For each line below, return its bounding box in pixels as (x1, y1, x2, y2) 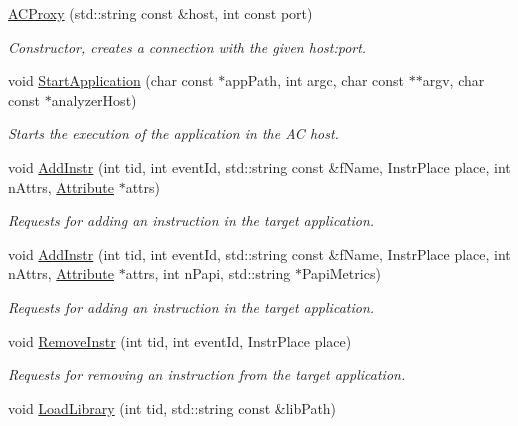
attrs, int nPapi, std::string (125, 263, 291, 284)
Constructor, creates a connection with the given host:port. (8, 36, 367, 57)
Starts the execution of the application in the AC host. (8, 123, 339, 144)
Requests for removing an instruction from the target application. (8, 364, 406, 385)
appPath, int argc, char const (225, 70, 405, 91)
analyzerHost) (51, 89, 137, 110)
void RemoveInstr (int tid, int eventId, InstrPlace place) (8, 330, 352, 351)
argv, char (422, 70, 485, 91)
